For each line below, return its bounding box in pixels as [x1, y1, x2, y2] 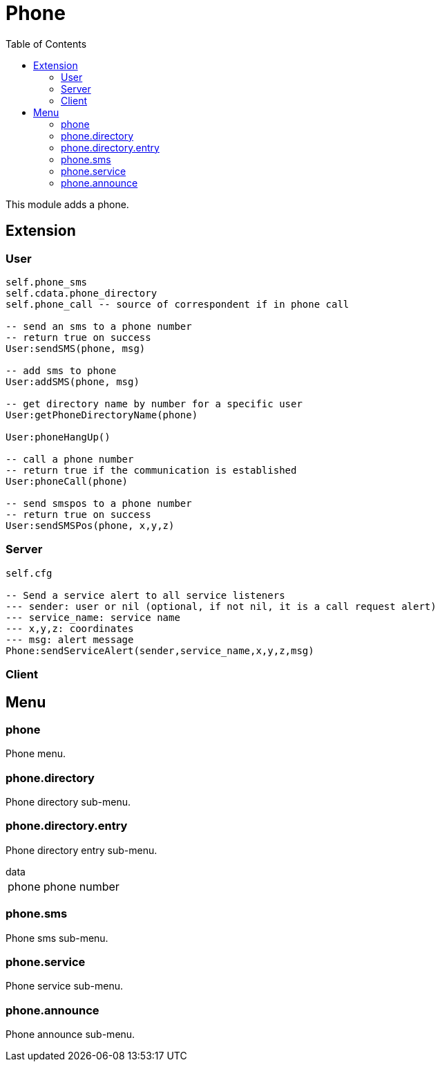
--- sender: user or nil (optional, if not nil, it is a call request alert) [6, 600, 437, 612]
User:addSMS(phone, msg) [6, 375, 140, 387]
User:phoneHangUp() [6, 431, 111, 443]
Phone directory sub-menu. [6, 796, 131, 808]
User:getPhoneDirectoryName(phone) [6, 409, 198, 420]
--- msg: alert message [6, 633, 134, 645]
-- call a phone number [6, 453, 134, 465]
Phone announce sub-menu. [6, 1028, 135, 1041]
